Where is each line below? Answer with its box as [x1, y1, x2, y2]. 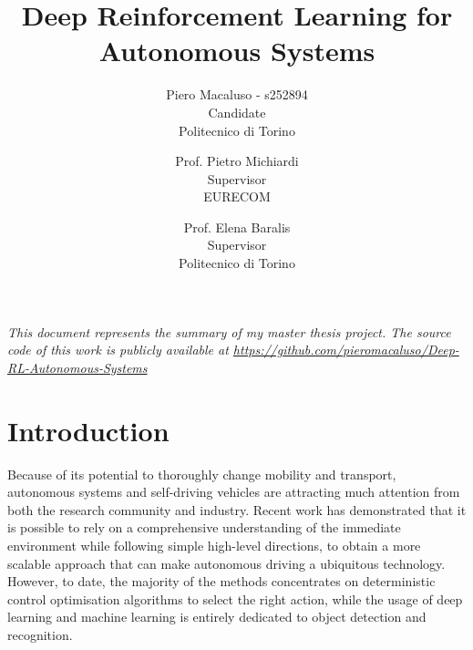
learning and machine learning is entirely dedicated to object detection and [7, 607, 427, 626]
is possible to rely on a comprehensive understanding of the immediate [7, 518, 401, 537]
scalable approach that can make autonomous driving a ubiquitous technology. [7, 553, 446, 573]
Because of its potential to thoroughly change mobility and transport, [7, 464, 396, 483]
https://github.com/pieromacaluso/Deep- [232, 340, 459, 359]
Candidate [208, 102, 266, 121]
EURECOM [203, 187, 271, 206]
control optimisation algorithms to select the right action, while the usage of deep [7, 589, 463, 608]
